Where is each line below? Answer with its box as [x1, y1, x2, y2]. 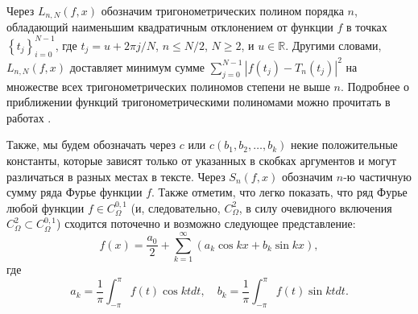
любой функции [6, 199, 85, 216]
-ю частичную [343, 167, 412, 184]
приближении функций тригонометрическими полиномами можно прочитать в [6, 93, 391, 110]
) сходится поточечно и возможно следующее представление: [56, 215, 356, 232]
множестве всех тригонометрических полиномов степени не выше [6, 77, 330, 94]
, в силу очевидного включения [238, 199, 392, 216]
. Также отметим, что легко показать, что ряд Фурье [151, 184, 408, 200]
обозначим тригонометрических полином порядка [101, 2, 344, 19]
